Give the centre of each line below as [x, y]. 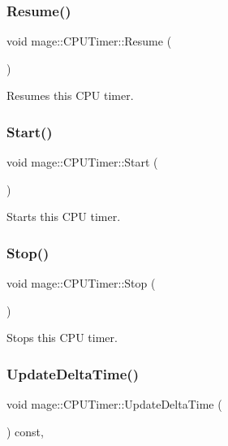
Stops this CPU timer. [62, 338]
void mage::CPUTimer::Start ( [82, 162]
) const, [25, 431]
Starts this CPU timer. [64, 217]
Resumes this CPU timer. [70, 95]
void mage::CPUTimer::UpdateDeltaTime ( [114, 404]
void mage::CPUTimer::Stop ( [81, 283]
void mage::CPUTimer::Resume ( [89, 41]
